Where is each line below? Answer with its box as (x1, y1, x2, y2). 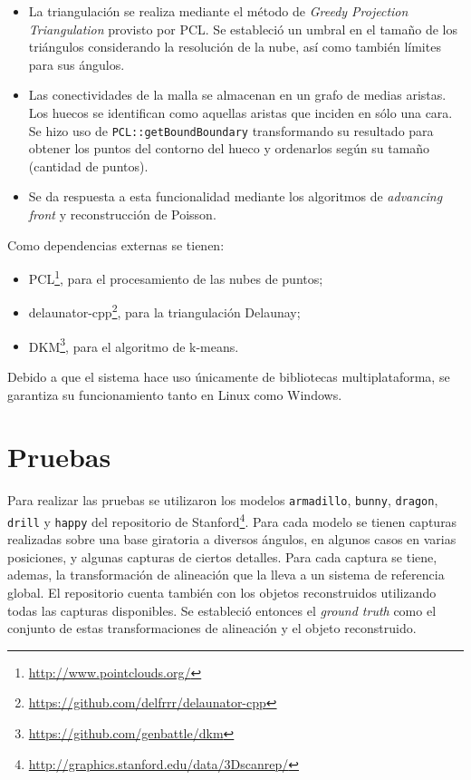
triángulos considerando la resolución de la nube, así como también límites (28, 37, 441, 56)
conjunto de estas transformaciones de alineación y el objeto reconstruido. (7, 619, 417, 638)
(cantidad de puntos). (28, 156, 149, 175)
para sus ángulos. (28, 54, 125, 73)
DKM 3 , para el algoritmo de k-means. (28, 334, 239, 356)
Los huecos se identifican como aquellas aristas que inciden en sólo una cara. (28, 102, 453, 122)
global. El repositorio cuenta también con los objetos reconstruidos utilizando (7, 583, 437, 601)
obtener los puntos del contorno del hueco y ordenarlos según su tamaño (28, 139, 430, 158)
